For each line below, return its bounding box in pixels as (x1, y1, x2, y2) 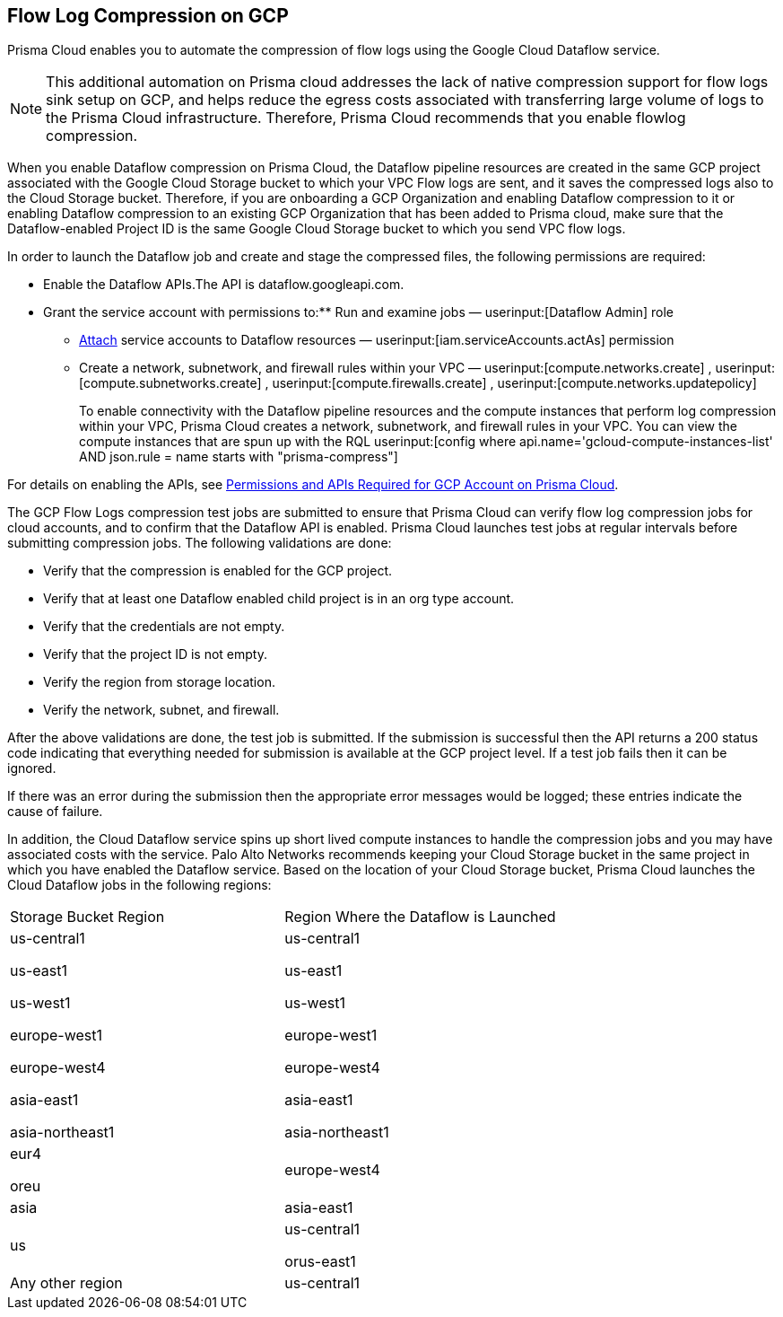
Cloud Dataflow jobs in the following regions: (7, 877, 272, 893)
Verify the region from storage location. (43, 674, 275, 690)
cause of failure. (7, 803, 103, 820)
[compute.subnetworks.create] (79, 375, 262, 391)
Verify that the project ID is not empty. (43, 646, 268, 663)
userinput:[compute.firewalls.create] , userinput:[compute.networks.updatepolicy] (272, 375, 757, 391)
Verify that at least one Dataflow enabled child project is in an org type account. (43, 591, 515, 607)
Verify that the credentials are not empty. (43, 619, 285, 635)
